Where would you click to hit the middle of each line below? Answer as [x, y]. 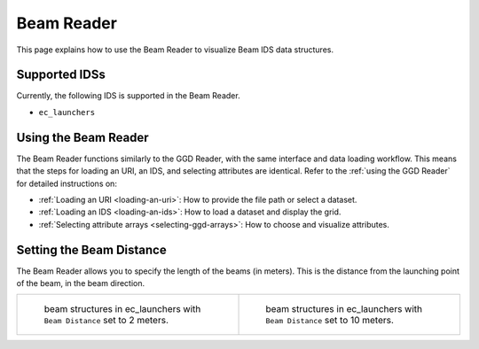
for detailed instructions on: [67, 183]
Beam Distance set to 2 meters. [106, 321]
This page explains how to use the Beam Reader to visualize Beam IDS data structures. [175, 50]
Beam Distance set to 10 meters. [330, 321]
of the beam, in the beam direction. [81, 283]
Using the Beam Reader [83, 137]
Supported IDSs [61, 75]
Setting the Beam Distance [92, 249]
